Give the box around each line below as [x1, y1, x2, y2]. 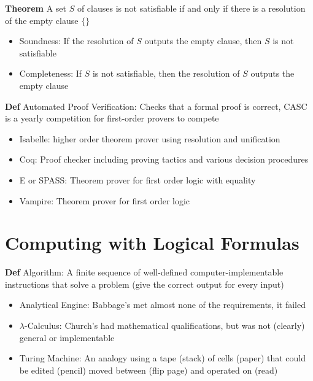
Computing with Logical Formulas [5, 230, 299, 255]
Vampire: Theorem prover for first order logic [19, 194, 190, 207]
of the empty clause [5, 13, 79, 26]
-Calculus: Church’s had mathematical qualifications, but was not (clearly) [24, 319, 305, 332]
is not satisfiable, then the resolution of [92, 67, 240, 80]
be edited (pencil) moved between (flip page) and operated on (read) [19, 363, 278, 376]
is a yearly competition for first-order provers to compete [5, 112, 219, 125]
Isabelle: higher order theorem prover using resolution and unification [19, 132, 280, 145]
